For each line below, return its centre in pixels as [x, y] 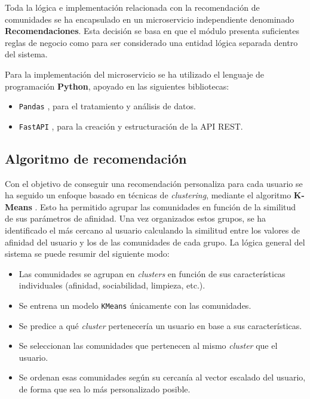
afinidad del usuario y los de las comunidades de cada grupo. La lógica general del [155, 242]
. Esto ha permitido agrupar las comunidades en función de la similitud [165, 206]
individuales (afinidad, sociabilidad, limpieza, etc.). [112, 285]
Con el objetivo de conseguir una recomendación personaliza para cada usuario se [154, 183]
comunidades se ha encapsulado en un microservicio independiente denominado [150, 19]
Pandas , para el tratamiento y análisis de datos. [107, 106]
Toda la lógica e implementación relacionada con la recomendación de [132, 7]
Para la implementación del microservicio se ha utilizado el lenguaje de [135, 74]
